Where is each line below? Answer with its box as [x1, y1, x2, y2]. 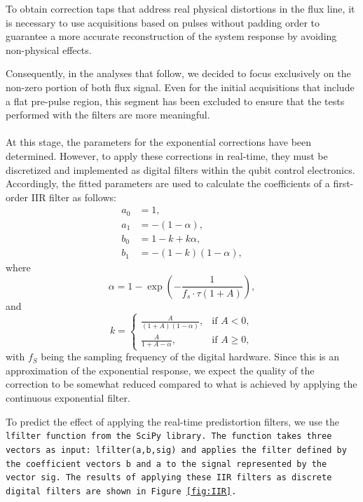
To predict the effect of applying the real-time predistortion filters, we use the [6, 414, 340, 428]
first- [333, 176, 354, 191]
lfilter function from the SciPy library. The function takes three [6, 431, 332, 442]
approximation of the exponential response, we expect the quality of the [6, 362, 315, 377]
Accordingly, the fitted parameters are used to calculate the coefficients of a [6, 176, 330, 191]
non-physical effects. [6, 42, 92, 57]
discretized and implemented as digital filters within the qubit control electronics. [6, 162, 355, 177]
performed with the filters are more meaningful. [6, 107, 210, 122]
